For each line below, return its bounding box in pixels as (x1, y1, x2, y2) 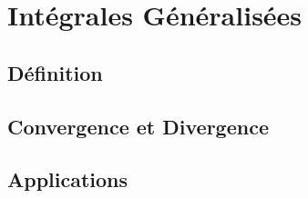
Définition (7, 58, 103, 86)
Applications (7, 165, 128, 193)
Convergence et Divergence (7, 112, 269, 140)
